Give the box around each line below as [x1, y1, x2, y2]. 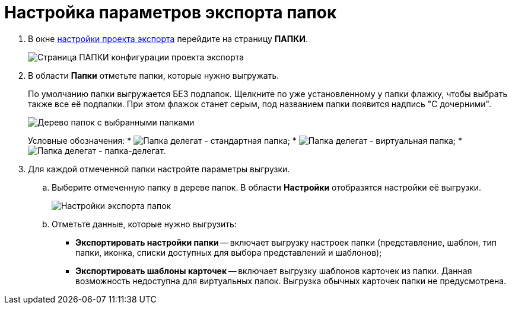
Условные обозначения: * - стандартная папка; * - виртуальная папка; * [28, 135, 463, 146]
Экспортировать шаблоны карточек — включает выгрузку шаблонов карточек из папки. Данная [75, 265, 472, 276]
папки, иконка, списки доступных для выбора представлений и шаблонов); [75, 247, 382, 257]
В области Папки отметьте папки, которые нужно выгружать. [28, 70, 279, 81]
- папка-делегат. [98, 145, 166, 156]
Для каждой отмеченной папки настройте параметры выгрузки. [28, 163, 290, 174]
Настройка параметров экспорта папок [4, 2, 337, 22]
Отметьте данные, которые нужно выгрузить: [52, 218, 237, 229]
